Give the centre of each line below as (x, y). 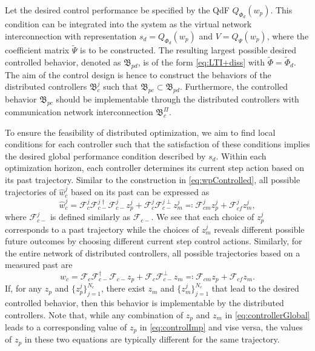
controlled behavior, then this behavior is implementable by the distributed (144, 302)
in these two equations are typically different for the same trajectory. (152, 339)
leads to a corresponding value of (66, 326)
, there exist (123, 288)
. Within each (241, 155)
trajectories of (31, 192)
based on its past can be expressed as (140, 192)
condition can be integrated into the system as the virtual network (128, 24)
